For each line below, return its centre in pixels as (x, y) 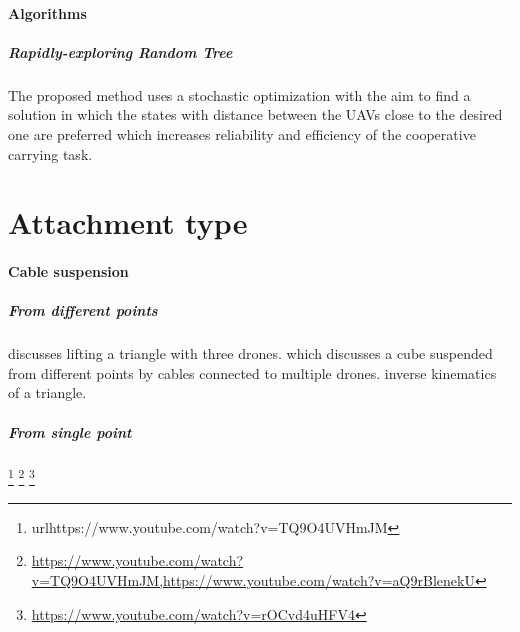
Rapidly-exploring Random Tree (120, 51)
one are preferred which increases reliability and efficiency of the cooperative (242, 133)
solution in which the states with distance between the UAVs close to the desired (255, 114)
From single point (70, 431)
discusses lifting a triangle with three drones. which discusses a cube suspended (250, 353)
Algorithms (47, 12)
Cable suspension (68, 271)
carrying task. (50, 153)
